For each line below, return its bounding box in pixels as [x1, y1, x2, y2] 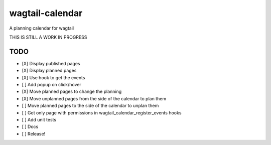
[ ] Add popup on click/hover [22, 82, 81, 88]
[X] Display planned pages [22, 68, 77, 74]
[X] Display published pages [22, 60, 80, 66]
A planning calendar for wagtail [9, 25, 74, 31]
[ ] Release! [22, 130, 46, 136]
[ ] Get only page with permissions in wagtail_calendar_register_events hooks [22, 109, 182, 115]
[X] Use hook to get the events [22, 74, 85, 80]
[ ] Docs [22, 123, 39, 130]
